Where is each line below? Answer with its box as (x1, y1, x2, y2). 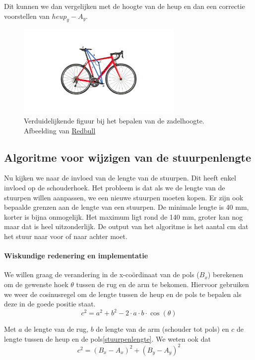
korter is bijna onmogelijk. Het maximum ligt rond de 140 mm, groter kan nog (4, 211, 243, 222)
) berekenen (207, 269, 244, 280)
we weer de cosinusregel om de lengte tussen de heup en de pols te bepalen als (4, 289, 242, 299)
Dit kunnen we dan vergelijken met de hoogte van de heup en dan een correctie (4, 1, 245, 11)
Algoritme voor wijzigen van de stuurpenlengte (4, 149, 251, 165)
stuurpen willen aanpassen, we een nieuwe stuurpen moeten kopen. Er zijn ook (4, 192, 244, 202)
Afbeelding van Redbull (24, 125, 96, 135)
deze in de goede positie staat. (4, 299, 96, 309)
